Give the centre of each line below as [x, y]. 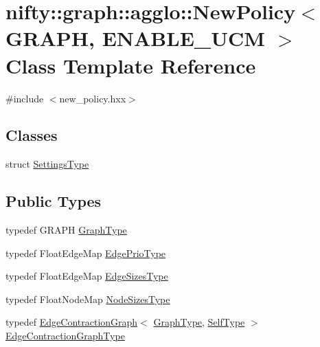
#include [25, 98]
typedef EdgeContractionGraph [72, 322]
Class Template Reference [131, 65]
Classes [32, 135]
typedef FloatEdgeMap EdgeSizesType [87, 276]
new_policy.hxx [93, 98]
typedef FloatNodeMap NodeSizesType [88, 299]
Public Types [54, 201]
